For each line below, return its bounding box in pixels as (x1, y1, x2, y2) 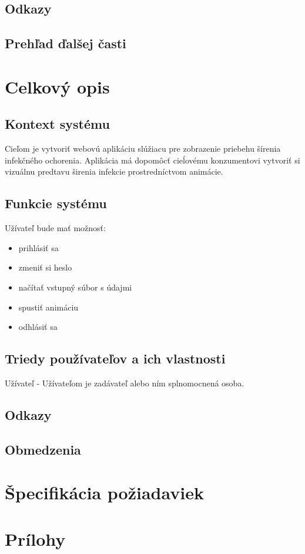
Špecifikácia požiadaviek (5, 480, 204, 505)
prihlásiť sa (18, 241, 59, 253)
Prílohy (5, 526, 66, 550)
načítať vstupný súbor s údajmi (18, 281, 132, 293)
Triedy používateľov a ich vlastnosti (5, 349, 226, 368)
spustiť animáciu (18, 301, 79, 313)
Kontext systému (5, 115, 110, 133)
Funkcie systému (5, 194, 107, 212)
